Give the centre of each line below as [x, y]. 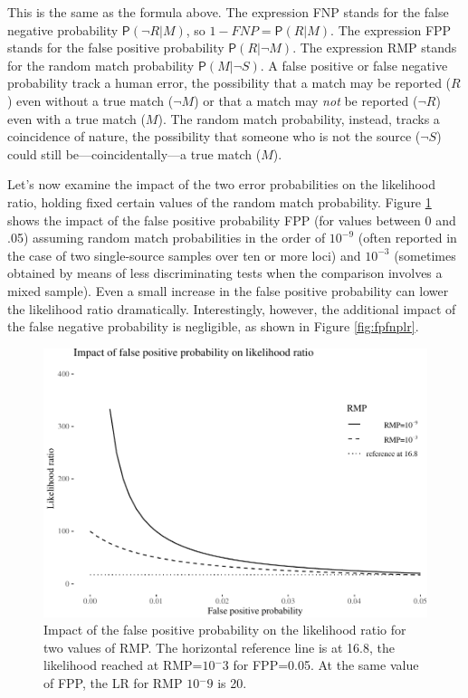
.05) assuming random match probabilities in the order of [167, 238]
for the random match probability [101, 65]
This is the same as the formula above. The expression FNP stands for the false [228, 12]
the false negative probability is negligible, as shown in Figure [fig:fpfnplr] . [213, 326]
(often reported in [407, 238]
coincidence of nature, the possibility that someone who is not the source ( [214, 136]
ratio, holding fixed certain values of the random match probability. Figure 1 [220, 201]
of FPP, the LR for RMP [113, 683]
